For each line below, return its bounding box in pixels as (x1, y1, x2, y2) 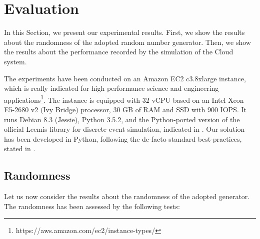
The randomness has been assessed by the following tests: (4, 201, 180, 211)
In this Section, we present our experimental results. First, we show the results (4, 27, 245, 37)
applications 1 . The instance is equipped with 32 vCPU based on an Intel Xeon (4, 93, 244, 105)
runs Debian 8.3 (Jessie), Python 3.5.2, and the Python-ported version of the (4, 114, 240, 124)
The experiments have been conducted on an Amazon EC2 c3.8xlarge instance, (4, 73, 246, 83)
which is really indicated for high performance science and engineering (4, 83, 219, 93)
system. (4, 56, 27, 66)
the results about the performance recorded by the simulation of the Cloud (4, 46, 233, 57)
